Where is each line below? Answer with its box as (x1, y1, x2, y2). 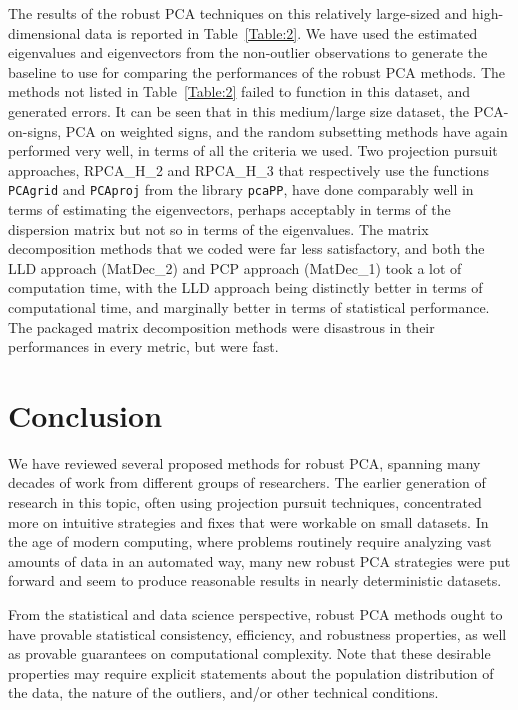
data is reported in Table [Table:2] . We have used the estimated (85, 22, 478, 43)
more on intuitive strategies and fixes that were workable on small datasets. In (8, 511, 489, 532)
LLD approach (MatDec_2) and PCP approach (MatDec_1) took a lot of (8, 257, 462, 278)
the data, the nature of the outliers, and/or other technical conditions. (8, 682, 439, 703)
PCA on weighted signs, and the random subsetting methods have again (65, 120, 508, 141)
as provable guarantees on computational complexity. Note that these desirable (8, 643, 491, 664)
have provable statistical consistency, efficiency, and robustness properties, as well (8, 623, 507, 644)
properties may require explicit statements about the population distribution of (8, 662, 494, 683)
